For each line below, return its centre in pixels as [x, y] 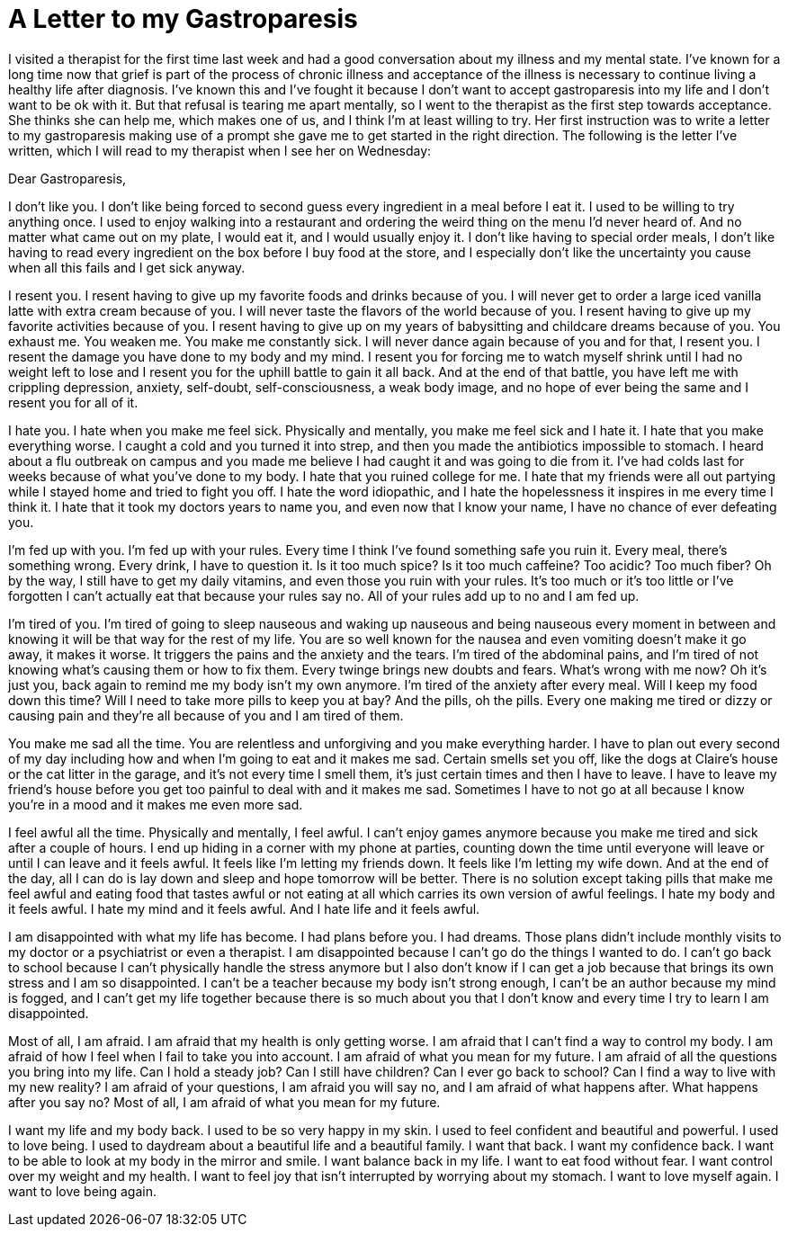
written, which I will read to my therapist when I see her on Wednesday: [220, 150]
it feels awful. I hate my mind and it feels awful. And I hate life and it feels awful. [244, 908]
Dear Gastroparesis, [67, 178]
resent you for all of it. [73, 402]
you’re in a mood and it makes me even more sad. [156, 804]
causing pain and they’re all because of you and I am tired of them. [206, 715]
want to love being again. [83, 1191]
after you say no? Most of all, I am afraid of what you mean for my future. [224, 1102]
